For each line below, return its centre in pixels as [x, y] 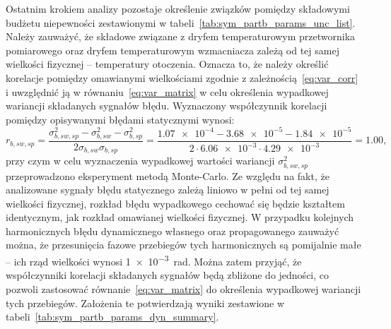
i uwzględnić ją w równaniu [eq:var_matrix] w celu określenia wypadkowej [167, 91]
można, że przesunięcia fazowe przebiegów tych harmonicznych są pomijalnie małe [183, 245]
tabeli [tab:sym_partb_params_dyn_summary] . [112, 317]
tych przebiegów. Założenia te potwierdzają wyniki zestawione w [145, 303]
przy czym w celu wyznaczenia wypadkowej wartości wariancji [140, 161]
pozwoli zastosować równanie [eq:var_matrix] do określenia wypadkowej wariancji [183, 288]
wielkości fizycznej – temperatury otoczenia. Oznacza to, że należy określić [167, 64]
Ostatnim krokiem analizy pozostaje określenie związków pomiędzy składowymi [178, 8]
